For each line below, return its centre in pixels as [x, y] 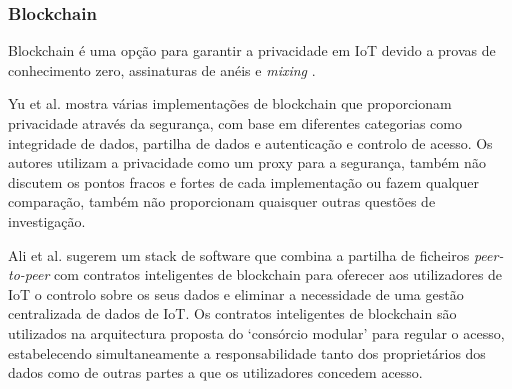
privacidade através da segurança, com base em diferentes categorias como [235, 123]
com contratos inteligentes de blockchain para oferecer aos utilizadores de [278, 274]
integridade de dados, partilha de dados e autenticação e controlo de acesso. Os [250, 142]
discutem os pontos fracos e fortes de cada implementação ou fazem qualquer [244, 181]
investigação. [47, 220]
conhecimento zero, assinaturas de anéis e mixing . [162, 69]
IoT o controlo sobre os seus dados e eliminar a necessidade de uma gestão [236, 293]
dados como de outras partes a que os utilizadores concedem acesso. [215, 372]
